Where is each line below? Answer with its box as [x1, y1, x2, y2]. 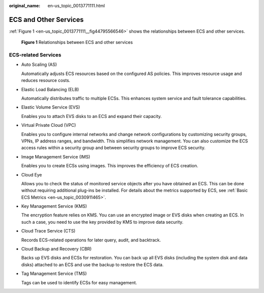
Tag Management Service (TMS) [21, 271, 87, 276]
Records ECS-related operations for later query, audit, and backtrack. [21, 237, 161, 243]
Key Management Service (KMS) [21, 203, 88, 209]
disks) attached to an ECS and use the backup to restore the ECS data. [21, 261, 164, 268]
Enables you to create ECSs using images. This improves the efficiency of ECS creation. [21, 163, 198, 169]
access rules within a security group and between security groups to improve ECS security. [21, 145, 205, 151]
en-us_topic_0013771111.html [47, 3, 105, 8]
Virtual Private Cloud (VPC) [21, 122, 76, 128]
